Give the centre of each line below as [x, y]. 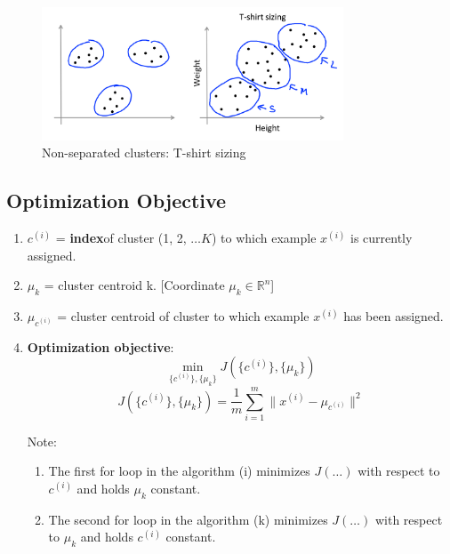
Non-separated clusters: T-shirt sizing [144, 153]
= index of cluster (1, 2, [121, 238]
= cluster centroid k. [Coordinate [134, 285]
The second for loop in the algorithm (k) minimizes [188, 519]
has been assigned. [394, 316]
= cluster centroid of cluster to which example [183, 316]
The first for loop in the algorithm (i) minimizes [179, 471]
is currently [382, 238]
